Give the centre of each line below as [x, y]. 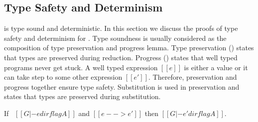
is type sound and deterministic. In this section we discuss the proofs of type [121, 28]
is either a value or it [216, 67]
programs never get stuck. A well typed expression [81, 67]
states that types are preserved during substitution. [82, 96]
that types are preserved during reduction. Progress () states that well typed [121, 57]
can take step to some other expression [63, 77]
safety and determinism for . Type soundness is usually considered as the [115, 38]
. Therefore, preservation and [193, 77]
